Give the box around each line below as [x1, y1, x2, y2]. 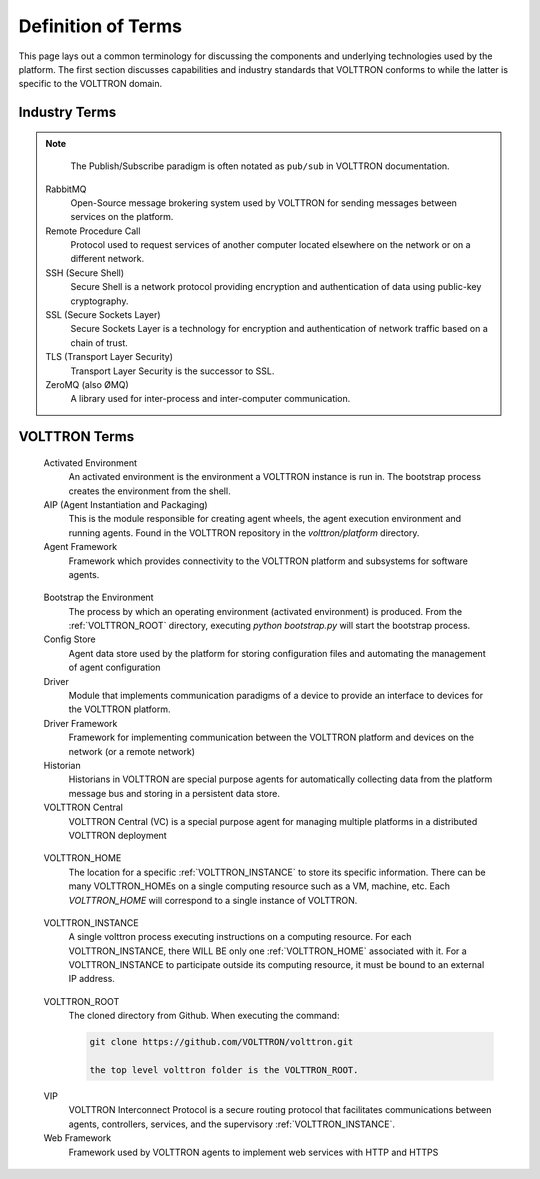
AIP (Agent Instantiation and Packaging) [43, 498, 209, 510]
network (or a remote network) [68, 745, 195, 757]
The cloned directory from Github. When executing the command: [68, 1010, 340, 1022]
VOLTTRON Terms [18, 428, 135, 445]
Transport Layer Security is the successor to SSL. [70, 365, 275, 377]
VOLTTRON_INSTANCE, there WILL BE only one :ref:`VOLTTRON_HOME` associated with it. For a [68, 945, 467, 957]
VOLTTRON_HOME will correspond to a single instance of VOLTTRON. [68, 894, 358, 906]
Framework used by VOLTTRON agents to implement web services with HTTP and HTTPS [68, 1146, 439, 1158]
